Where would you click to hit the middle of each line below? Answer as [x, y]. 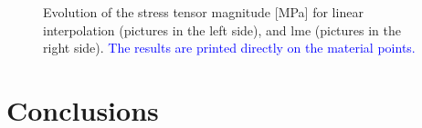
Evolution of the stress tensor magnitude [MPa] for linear [203, 12]
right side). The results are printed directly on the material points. [229, 48]
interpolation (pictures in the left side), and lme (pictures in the [222, 30]
